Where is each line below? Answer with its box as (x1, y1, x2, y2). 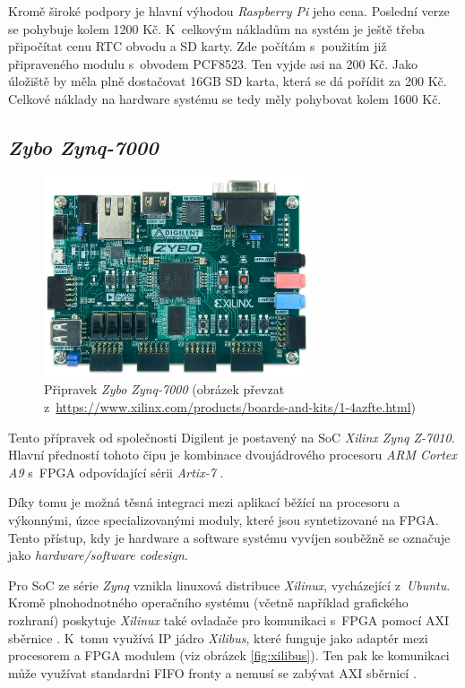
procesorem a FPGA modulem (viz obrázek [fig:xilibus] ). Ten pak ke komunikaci (8, 646, 450, 665)
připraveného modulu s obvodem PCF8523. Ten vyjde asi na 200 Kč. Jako (8, 54, 418, 73)
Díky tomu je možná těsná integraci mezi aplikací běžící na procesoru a (8, 493, 400, 512)
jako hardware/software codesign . (8, 546, 188, 564)
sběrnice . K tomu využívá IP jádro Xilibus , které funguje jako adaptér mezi (8, 628, 428, 647)
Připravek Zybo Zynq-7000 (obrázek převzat (44, 380, 285, 399)
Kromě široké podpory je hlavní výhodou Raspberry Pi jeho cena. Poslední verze (8, 2, 450, 20)
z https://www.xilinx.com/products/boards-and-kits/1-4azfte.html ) (44, 398, 416, 417)
